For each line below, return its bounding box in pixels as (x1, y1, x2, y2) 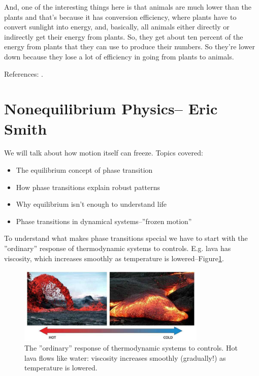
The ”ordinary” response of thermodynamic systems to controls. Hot (24, 342, 238, 353)
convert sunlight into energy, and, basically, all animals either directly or (4, 21, 230, 32)
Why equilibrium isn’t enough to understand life (16, 199, 167, 209)
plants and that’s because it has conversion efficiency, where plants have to (4, 11, 237, 22)
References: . (4, 68, 43, 79)
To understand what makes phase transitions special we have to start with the (4, 233, 248, 243)
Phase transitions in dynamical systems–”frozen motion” (16, 215, 192, 226)
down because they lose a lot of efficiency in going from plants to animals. (4, 51, 234, 61)
